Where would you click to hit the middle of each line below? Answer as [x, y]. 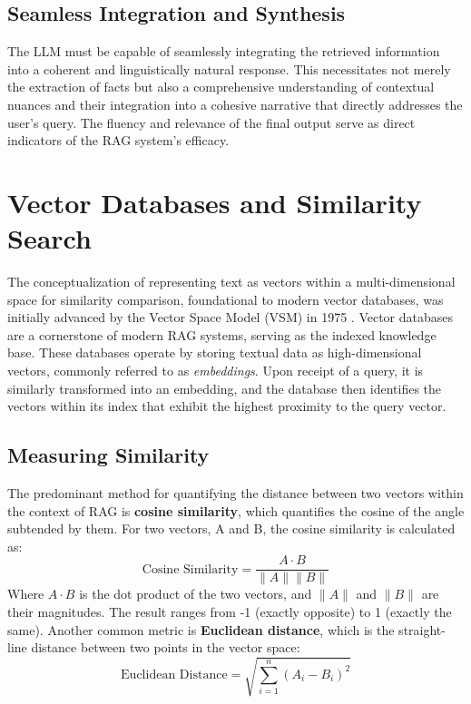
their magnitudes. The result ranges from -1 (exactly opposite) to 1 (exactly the [230, 612]
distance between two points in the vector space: [166, 647]
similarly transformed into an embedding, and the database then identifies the [225, 388]
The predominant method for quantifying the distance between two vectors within [235, 493]
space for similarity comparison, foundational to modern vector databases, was [226, 299]
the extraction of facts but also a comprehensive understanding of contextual [221, 87]
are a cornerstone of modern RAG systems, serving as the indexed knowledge [222, 334]
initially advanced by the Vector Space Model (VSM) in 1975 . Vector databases [231, 317]
